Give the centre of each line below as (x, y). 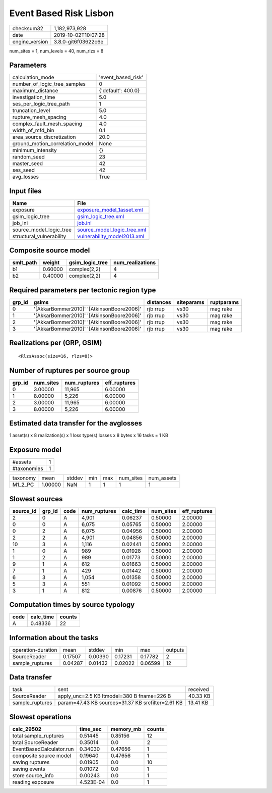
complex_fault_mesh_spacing (47, 124)
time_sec (90, 729)
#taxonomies (28, 468)
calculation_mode (33, 77)
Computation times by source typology (72, 605)
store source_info (33, 775)
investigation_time (34, 97)
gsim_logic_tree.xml (101, 216)
